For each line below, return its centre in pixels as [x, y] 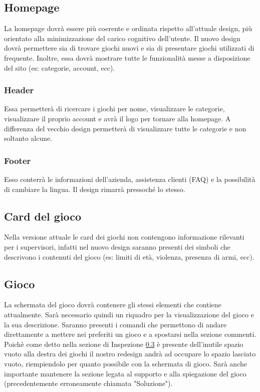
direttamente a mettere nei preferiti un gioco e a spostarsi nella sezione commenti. [130, 334]
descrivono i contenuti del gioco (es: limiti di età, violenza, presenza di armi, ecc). [129, 256]
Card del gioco [43, 216]
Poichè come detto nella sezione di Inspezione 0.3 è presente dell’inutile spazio [124, 344]
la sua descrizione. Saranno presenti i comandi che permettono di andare [115, 324]
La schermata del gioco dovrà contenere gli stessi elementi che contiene [113, 305]
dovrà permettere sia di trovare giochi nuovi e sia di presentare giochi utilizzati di [129, 48]
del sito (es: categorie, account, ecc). [60, 67]
